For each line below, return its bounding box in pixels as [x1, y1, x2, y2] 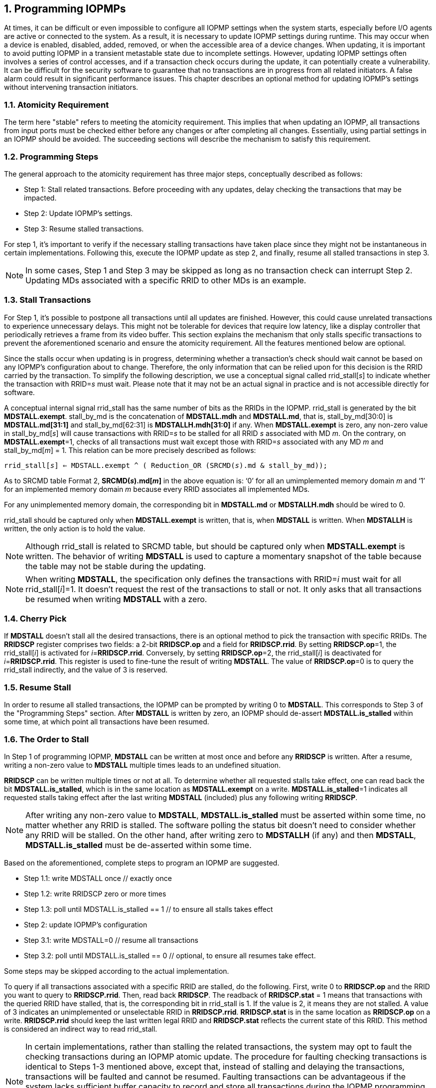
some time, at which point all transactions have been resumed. [4, 717, 209, 726]
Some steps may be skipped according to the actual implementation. [4, 966, 229, 975]
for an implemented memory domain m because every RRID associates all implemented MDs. [4, 484, 310, 493]
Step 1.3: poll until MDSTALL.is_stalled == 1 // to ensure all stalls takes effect [24, 904, 273, 913]
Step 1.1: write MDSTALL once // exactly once [24, 873, 172, 882]
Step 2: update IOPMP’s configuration [24, 920, 147, 929]
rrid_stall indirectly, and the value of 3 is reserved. [4, 665, 168, 674]
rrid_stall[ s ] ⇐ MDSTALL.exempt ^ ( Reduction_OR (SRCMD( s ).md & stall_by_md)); [4, 461, 328, 469]
